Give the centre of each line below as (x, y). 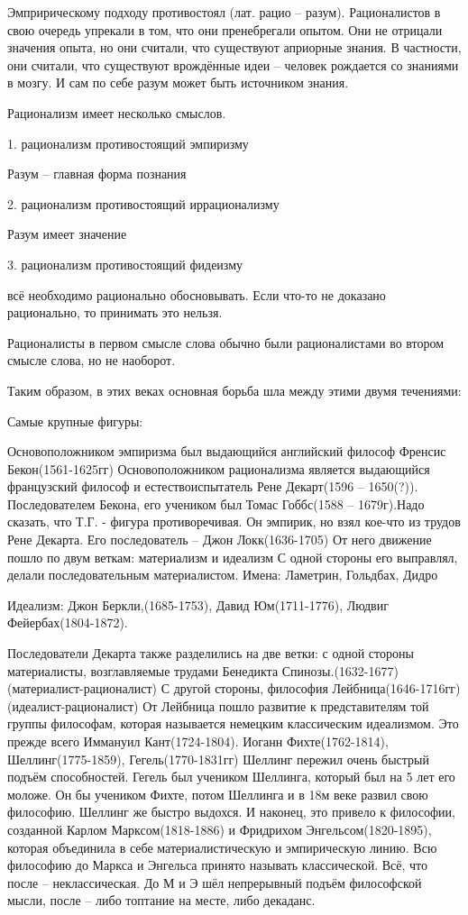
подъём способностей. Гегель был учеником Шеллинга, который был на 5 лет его (231, 777)
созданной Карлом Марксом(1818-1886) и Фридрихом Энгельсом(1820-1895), (220, 829)
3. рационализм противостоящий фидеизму (125, 264)
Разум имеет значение (67, 234)
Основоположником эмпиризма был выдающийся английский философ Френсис (227, 451)
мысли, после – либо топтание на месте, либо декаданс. (161, 900)
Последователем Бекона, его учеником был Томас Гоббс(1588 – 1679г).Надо (216, 503)
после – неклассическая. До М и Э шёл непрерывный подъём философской (215, 882)
